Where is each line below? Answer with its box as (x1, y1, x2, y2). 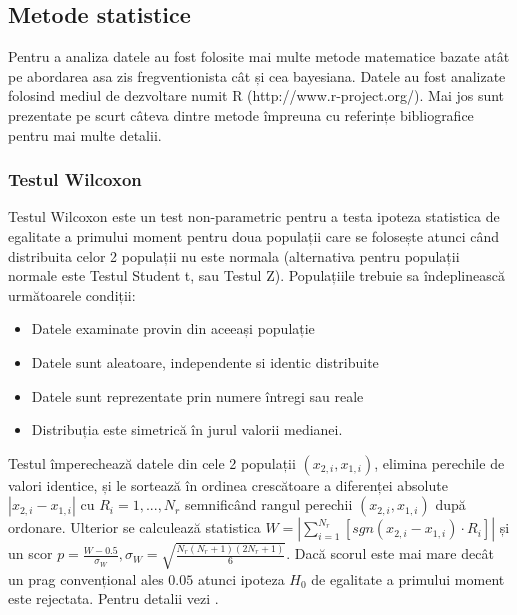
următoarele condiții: (8, 284, 136, 305)
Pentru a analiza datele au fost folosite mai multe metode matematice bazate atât (8, 46, 510, 67)
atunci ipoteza (197, 568, 285, 589)
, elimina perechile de (374, 452, 505, 473)
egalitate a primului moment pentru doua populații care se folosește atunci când (8, 225, 500, 246)
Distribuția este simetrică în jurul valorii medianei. (31, 419, 343, 440)
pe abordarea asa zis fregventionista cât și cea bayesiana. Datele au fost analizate (8, 65, 506, 86)
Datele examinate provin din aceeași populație (31, 318, 315, 339)
